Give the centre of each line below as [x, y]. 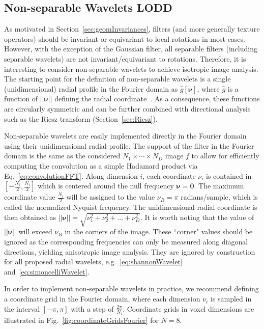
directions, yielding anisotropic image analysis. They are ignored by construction [130, 251]
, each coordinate [169, 175]
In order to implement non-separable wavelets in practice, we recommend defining [131, 289]
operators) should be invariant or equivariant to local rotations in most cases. [125, 38]
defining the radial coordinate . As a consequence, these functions [157, 99]
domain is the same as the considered [62, 156]
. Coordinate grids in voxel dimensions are [188, 308]
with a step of [92, 308]
